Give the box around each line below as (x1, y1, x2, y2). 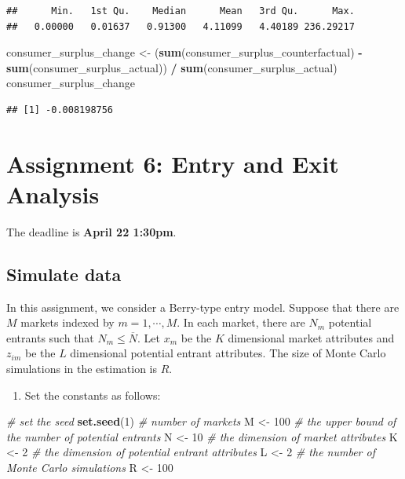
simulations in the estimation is (6, 360, 158, 377)
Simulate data (6, 261, 122, 286)
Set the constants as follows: (24, 386, 161, 403)
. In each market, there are (177, 314, 305, 331)
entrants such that (6, 329, 94, 346)
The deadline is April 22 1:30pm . (6, 223, 177, 239)
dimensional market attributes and (228, 329, 395, 346)
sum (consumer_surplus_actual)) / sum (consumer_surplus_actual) (6, 59, 337, 75)
